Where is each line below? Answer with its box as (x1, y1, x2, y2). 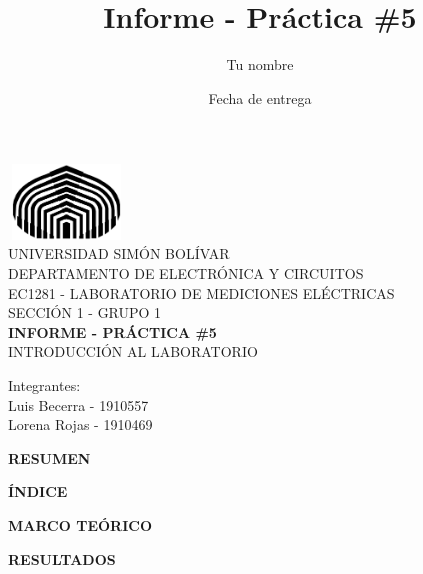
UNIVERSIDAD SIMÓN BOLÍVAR (8, 243, 230, 264)
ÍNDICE (8, 481, 68, 502)
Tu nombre (226, 54, 294, 75)
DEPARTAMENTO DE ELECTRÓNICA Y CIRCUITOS (8, 263, 364, 284)
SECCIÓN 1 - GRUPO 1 (8, 302, 162, 323)
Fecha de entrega (208, 87, 312, 108)
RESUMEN (8, 447, 91, 468)
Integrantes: (8, 375, 81, 396)
